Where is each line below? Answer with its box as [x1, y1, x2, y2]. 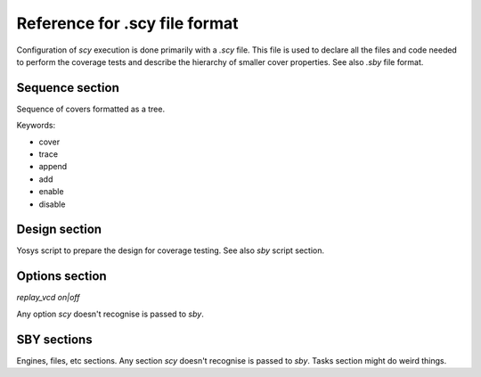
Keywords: [16, 120, 56, 131]
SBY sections [16, 332, 93, 347]
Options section [16, 268, 107, 284]
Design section [16, 222, 102, 237]
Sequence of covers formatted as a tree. [16, 103, 165, 114]
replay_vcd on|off [16, 292, 80, 303]
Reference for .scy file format [16, 13, 240, 33]
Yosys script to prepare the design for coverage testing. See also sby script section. [16, 245, 325, 256]
